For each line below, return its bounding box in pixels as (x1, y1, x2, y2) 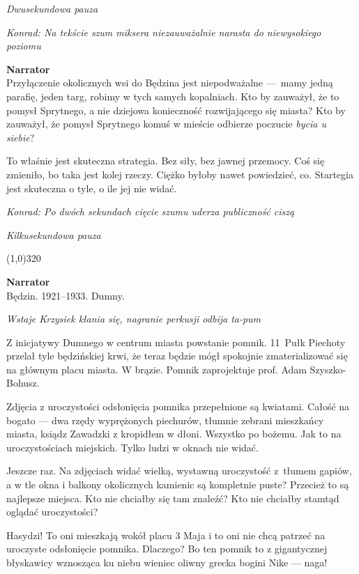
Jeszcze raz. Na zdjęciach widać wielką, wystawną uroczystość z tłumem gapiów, (6, 463, 352, 478)
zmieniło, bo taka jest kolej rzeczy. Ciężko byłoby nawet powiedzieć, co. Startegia (6, 166, 353, 181)
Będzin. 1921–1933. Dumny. (6, 288, 125, 302)
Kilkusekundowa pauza (6, 227, 101, 242)
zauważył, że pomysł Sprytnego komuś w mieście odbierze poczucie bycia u (6, 116, 326, 131)
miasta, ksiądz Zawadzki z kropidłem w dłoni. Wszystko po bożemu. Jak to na (6, 426, 342, 441)
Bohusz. (6, 375, 40, 390)
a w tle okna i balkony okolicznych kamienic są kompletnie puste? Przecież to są (6, 477, 349, 492)
